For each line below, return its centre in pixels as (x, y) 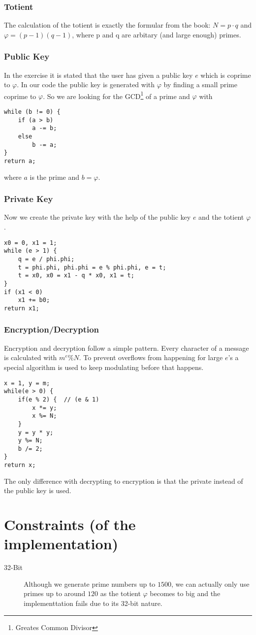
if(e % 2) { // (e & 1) (59, 399)
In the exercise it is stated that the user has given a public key (98, 75)
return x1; (22, 308)
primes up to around (55, 593)
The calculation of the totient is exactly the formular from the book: (107, 25)
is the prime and (55, 177)
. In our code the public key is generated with (86, 84)
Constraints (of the (70, 524)
